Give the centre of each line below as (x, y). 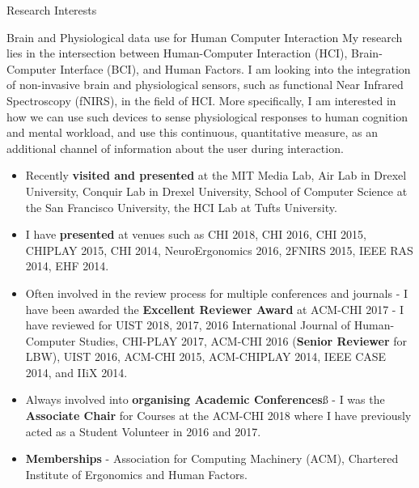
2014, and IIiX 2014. (76, 372)
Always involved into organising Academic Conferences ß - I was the (205, 399)
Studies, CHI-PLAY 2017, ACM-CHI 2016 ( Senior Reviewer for (243, 340)
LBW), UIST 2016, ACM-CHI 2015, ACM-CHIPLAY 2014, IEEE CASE (206, 356)
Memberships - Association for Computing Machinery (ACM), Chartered (212, 458)
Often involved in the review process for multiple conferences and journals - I (217, 293)
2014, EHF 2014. (67, 266)
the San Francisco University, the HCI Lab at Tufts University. (181, 207)
